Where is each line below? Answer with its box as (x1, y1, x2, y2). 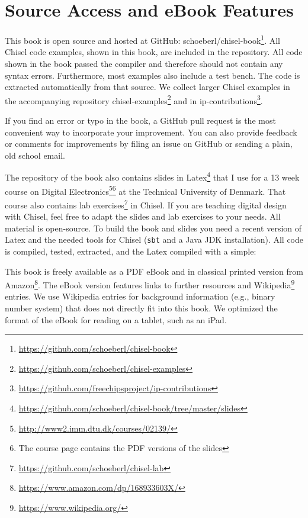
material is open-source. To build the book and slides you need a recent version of (5, 221, 302, 234)
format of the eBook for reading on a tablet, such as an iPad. (5, 313, 227, 326)
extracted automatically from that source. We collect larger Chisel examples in (5, 81, 290, 93)
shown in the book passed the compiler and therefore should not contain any (5, 57, 283, 69)
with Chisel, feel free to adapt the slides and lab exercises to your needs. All (5, 210, 281, 223)
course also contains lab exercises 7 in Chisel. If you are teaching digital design (5, 197, 287, 211)
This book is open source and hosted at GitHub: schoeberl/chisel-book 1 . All (5, 33, 281, 46)
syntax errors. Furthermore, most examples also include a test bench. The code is (5, 69, 300, 81)
